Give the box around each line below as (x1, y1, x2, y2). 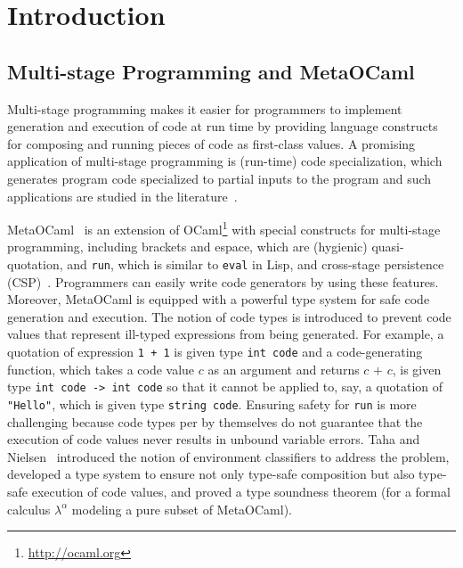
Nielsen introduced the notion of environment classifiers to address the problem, (7, 447, 450, 465)
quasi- (371, 237, 404, 256)
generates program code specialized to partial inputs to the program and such (7, 169, 432, 187)
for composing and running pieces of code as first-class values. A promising (7, 134, 416, 152)
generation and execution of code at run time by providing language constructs (7, 117, 438, 136)
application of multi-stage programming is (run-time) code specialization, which (7, 152, 443, 170)
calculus (7, 499, 51, 518)
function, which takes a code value (7, 359, 195, 378)
